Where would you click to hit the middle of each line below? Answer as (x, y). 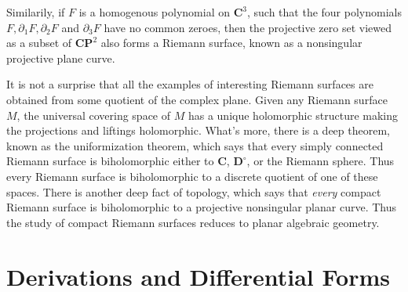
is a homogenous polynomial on (154, 12)
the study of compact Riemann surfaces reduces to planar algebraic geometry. (193, 222)
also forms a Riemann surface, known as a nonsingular (231, 43)
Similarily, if (36, 12)
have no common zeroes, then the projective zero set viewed (248, 27)
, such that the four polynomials (324, 12)
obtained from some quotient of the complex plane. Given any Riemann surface (197, 99)
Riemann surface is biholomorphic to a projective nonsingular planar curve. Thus (201, 207)
